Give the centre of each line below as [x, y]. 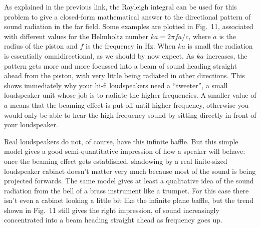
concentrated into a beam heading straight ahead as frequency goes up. [113, 220]
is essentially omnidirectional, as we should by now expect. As [99, 55]
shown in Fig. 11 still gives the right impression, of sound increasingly [112, 210]
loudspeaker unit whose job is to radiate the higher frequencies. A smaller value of [130, 95]
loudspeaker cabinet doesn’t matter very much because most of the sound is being [130, 171]
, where [200, 36]
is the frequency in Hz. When [131, 46]
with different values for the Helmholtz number [76, 36]
